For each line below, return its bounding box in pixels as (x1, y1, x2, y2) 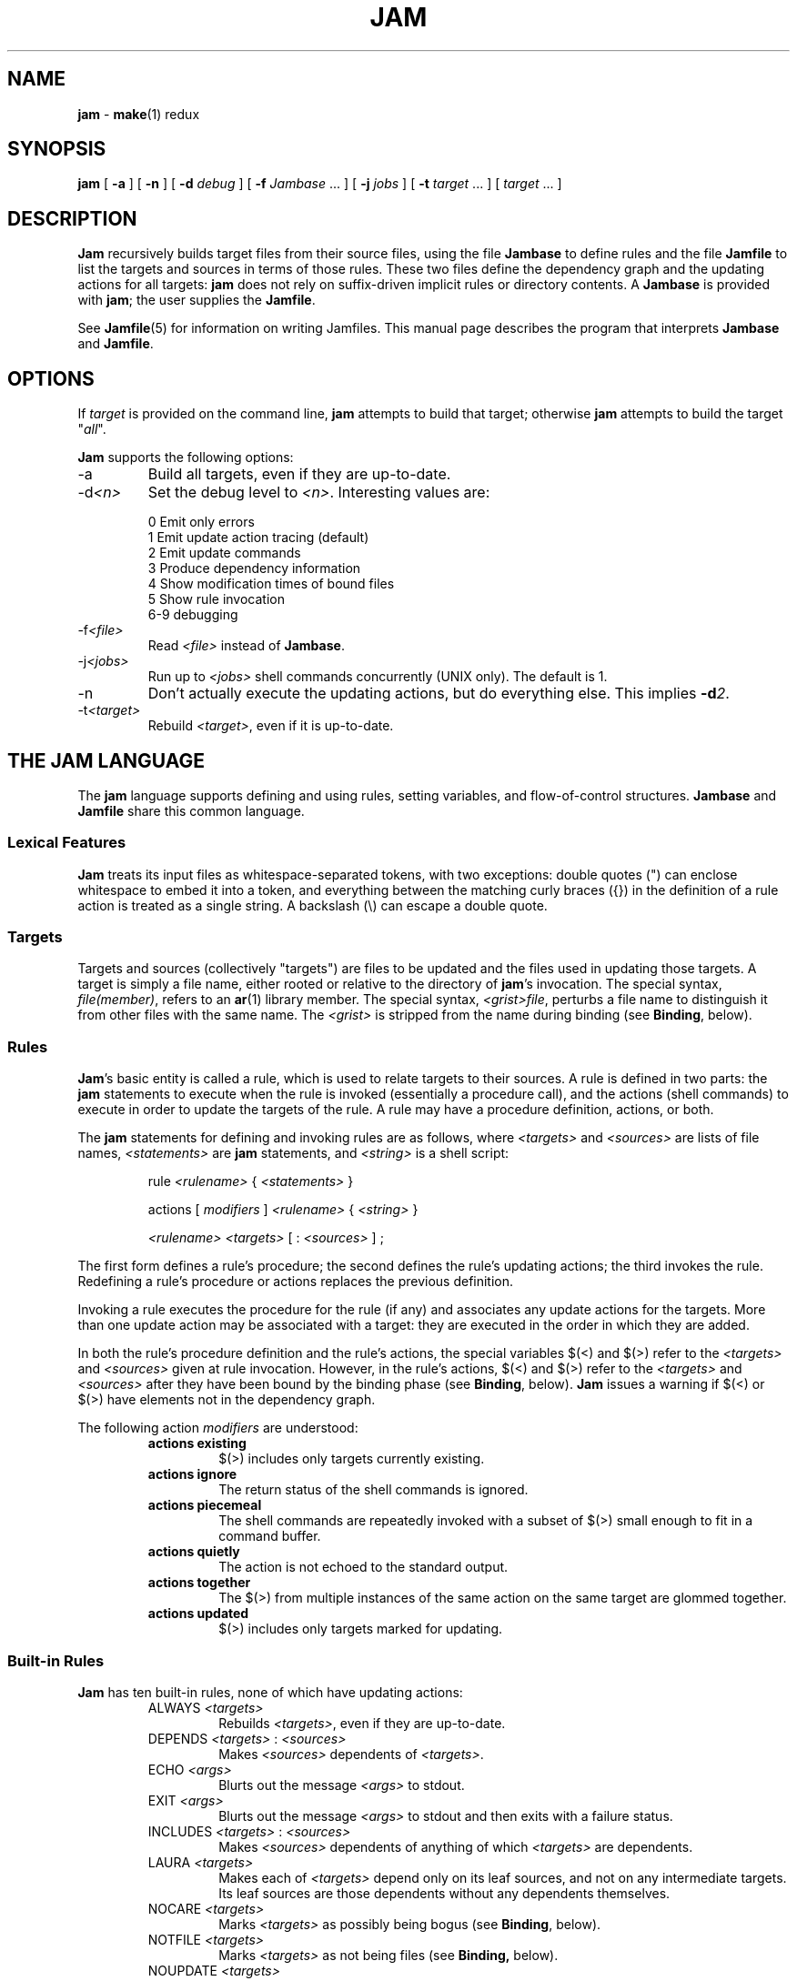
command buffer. (218, 1528, 321, 1544)
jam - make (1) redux (77, 106, 200, 122)
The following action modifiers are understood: (77, 1420, 358, 1436)
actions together (147, 1574, 251, 1591)
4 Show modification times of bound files (147, 576, 395, 592)
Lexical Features (7, 833, 126, 852)
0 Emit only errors (147, 514, 255, 530)
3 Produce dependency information (147, 560, 361, 577)
